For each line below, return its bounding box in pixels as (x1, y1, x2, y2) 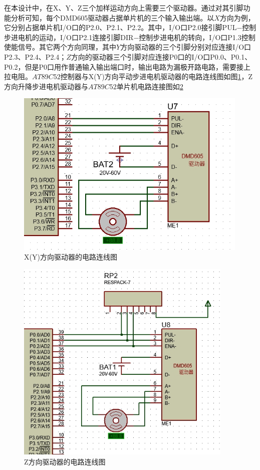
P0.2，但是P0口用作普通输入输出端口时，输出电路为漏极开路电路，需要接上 (4, 61, 250, 72)
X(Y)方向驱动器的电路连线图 (24, 252, 117, 262)
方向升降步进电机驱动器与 (4, 81, 88, 91)
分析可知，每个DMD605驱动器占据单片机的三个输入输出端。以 (11, 12, 214, 23)
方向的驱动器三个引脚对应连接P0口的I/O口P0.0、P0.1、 (71, 51, 252, 62)
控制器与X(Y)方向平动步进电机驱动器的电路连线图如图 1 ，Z (60, 71, 253, 82)
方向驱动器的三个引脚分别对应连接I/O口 (120, 42, 251, 52)
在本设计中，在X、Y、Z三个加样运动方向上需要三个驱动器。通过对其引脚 (4, 3, 243, 13)
